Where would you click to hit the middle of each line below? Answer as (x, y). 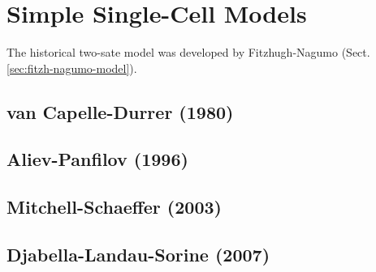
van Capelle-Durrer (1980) (120, 111)
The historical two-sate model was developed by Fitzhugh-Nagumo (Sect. (188, 52)
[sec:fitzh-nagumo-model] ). (72, 68)
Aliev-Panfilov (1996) (97, 159)
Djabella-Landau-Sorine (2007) (138, 255)
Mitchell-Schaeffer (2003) (114, 207)
